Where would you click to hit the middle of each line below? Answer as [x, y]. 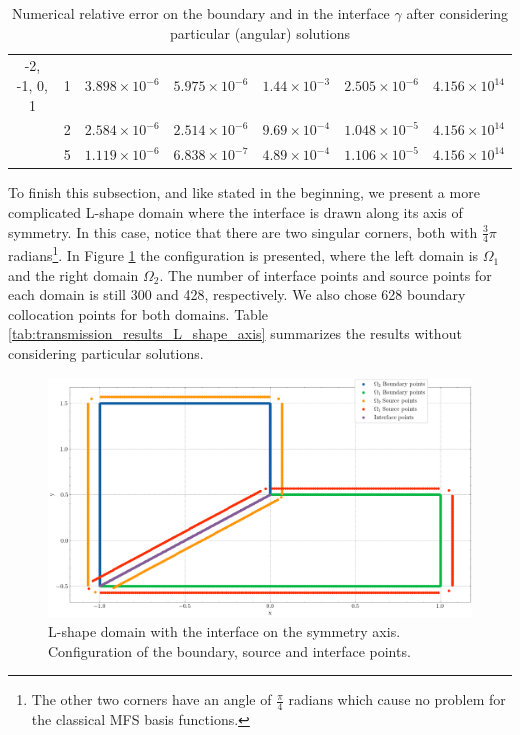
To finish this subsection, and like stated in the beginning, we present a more [244, 192]
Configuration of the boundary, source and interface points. [229, 650]
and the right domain [73, 274]
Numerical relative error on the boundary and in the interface [200, 13]
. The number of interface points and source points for [325, 274]
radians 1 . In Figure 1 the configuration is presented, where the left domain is [243, 254]
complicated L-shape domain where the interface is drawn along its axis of [235, 212]
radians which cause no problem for [397, 699]
